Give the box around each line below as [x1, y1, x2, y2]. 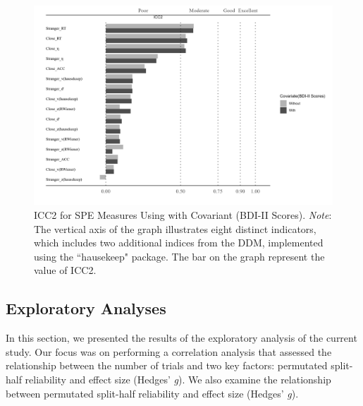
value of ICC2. [34, 263, 97, 277]
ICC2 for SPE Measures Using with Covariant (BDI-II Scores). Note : [34, 207, 332, 222]
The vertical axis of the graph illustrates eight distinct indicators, [34, 221, 316, 236]
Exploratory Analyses [6, 297, 166, 319]
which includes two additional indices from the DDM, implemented [34, 235, 324, 250]
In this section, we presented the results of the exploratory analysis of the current [6, 330, 357, 345]
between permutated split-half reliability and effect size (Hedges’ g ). [6, 386, 299, 400]
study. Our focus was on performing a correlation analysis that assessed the [6, 344, 332, 359]
